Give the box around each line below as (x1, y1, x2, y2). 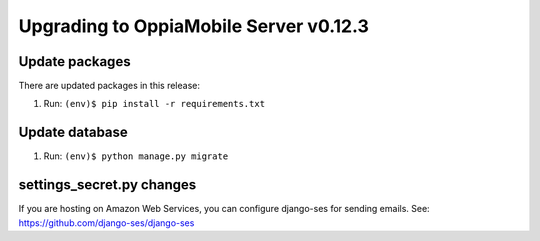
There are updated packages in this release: (18, 80, 200, 92)
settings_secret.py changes (18, 176, 197, 194)
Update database (18, 124, 129, 141)
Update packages (18, 53, 131, 70)
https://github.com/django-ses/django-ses (18, 216, 195, 229)
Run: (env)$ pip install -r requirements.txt (43, 98, 265, 110)
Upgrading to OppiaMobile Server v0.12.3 (18, 15, 370, 37)
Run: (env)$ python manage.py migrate (43, 150, 229, 162)
